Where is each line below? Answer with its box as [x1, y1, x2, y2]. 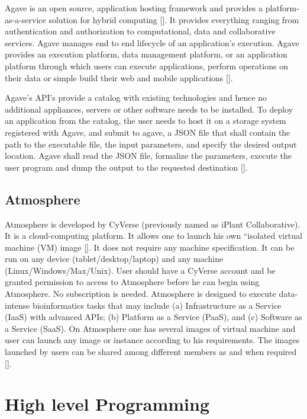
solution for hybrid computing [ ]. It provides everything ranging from [49, 13, 299, 25]
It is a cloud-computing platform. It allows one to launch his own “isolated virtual [5, 229, 302, 242]
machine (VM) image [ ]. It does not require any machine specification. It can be [5, 241, 295, 253]
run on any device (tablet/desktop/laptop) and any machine [5, 252, 224, 265]
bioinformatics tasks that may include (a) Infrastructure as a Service [33, 299, 282, 311]
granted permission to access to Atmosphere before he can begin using [5, 276, 260, 288]
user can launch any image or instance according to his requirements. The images [5, 334, 299, 346]
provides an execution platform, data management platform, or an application [5, 48, 287, 60]
